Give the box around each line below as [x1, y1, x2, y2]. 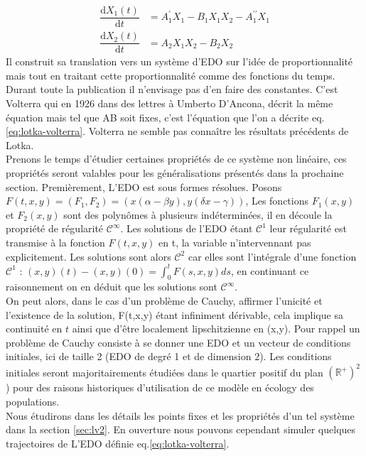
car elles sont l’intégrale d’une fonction [188, 249, 357, 264]
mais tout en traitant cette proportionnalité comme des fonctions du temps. [6, 67, 335, 82]
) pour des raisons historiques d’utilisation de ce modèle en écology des [6, 380, 314, 395]
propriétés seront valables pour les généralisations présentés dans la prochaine [6, 165, 344, 180]
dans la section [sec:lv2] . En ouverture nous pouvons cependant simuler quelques [6, 422, 356, 437]
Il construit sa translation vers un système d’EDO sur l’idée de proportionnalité [6, 54, 353, 69]
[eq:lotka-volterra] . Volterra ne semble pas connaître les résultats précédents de [6, 124, 349, 139]
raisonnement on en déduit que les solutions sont [6, 279, 217, 294]
